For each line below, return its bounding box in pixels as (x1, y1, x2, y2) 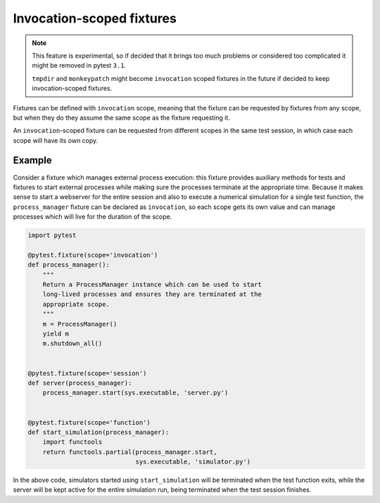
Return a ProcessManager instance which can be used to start (42, 281, 262, 288)
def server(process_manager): (27, 378, 132, 387)
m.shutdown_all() (42, 340, 103, 348)
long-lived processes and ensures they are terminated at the (42, 291, 262, 298)
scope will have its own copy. (13, 136, 99, 144)
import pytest (27, 231, 77, 239)
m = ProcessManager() (42, 320, 118, 328)
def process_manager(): (27, 261, 110, 269)
